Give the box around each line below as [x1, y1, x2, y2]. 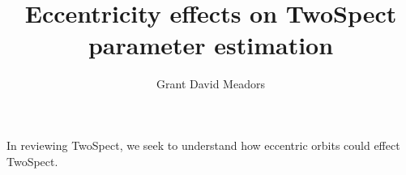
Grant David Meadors [156, 75, 265, 92]
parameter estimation [88, 28, 334, 62]
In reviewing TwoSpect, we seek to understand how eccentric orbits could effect [6, 136, 400, 153]
